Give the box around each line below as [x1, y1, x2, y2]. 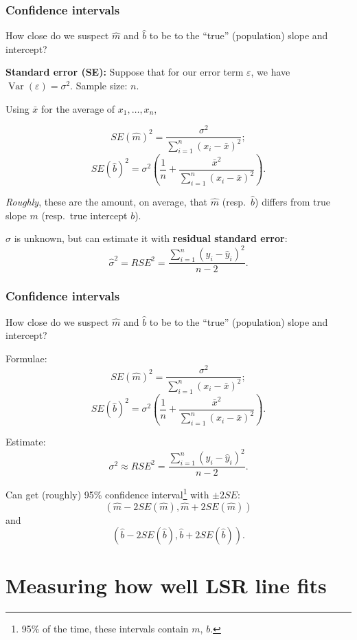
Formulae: [5, 351, 47, 365]
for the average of [41, 101, 115, 115]
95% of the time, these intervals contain [21, 621, 189, 636]
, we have [251, 65, 290, 79]
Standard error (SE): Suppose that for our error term [5, 65, 244, 79]
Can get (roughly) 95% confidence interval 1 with [5, 485, 209, 501]
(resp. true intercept [41, 208, 128, 222]
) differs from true [255, 195, 330, 208]
